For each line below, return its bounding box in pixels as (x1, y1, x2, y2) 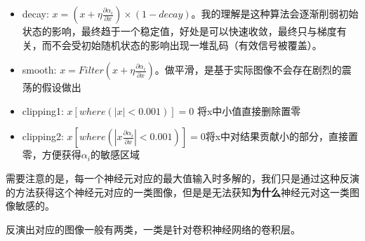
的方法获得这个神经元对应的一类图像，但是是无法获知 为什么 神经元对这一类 (6, 184, 350, 199)
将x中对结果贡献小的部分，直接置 (205, 129, 359, 144)
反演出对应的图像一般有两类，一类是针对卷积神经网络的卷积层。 (6, 221, 300, 236)
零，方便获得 (22, 147, 81, 162)
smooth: (22, 62, 57, 77)
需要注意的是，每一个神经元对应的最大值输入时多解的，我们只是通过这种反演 (6, 170, 359, 185)
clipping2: (22, 129, 64, 144)
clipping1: (22, 103, 64, 118)
